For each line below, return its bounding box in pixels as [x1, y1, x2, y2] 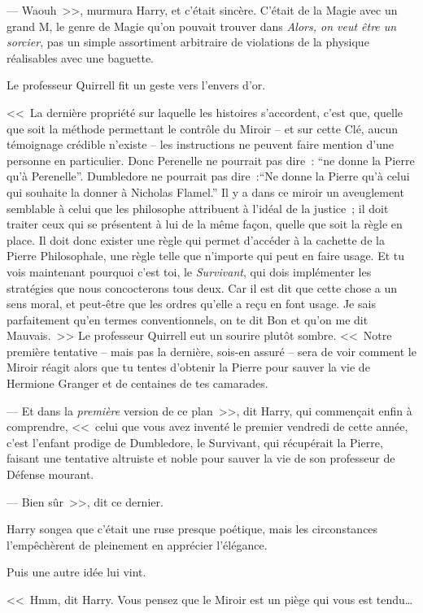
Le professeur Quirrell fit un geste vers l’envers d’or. [7, 76, 266, 93]
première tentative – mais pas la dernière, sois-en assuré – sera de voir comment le [7, 342, 416, 359]
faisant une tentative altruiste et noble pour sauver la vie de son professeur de [7, 450, 395, 467]
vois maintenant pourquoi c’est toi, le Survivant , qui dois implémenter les [7, 263, 372, 280]
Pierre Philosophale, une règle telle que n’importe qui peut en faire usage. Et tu [7, 247, 405, 264]
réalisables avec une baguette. [7, 49, 155, 66]
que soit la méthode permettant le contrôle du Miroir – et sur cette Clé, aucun [7, 120, 398, 137]
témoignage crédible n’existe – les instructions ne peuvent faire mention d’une [7, 136, 395, 153]
